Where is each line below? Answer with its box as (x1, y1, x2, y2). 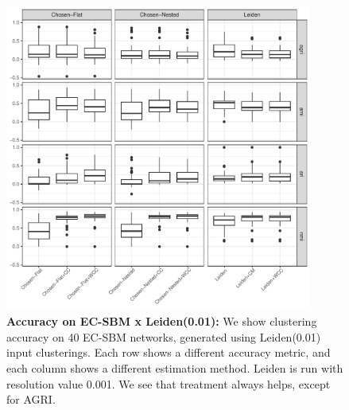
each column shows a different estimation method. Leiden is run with (6, 359, 343, 376)
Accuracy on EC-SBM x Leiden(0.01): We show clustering (6, 313, 317, 330)
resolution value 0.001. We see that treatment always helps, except (6, 375, 331, 392)
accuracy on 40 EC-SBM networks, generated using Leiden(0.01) (6, 328, 321, 345)
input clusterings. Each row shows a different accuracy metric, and (6, 344, 331, 361)
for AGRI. (6, 391, 56, 408)
